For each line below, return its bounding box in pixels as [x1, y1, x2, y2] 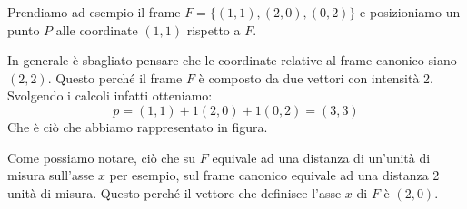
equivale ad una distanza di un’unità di [212, 147, 431, 166]
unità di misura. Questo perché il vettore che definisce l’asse [7, 183, 342, 202]
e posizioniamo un [360, 3, 461, 21]
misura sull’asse [7, 166, 94, 185]
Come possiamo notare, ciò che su [7, 147, 196, 166]
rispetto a [186, 20, 241, 39]
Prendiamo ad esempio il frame [7, 3, 181, 21]
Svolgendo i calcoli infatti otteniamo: [7, 86, 213, 105]
